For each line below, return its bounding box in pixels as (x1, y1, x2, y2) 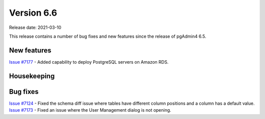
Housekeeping (9, 71, 55, 80)
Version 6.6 (9, 7, 57, 18)
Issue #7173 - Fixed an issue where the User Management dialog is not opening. (9, 107, 171, 113)
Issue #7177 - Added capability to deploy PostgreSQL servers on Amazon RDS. (9, 59, 169, 65)
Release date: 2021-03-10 (9, 24, 61, 30)
